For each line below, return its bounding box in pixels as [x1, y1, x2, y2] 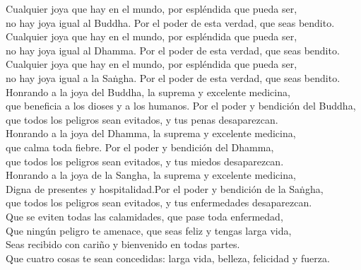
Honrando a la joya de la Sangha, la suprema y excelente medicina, [6, 168, 296, 182]
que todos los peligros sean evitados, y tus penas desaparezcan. [6, 112, 278, 127]
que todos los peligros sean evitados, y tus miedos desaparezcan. [6, 153, 284, 168]
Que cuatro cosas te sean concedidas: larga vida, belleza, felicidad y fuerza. [6, 250, 330, 265]
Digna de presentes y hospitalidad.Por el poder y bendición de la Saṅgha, [6, 181, 324, 196]
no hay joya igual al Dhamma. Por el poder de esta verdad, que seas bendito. [6, 42, 340, 57]
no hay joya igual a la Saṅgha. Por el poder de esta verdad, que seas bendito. [6, 70, 341, 85]
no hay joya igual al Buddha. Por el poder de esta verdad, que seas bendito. [6, 15, 335, 30]
